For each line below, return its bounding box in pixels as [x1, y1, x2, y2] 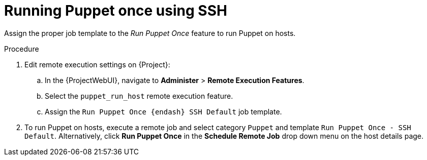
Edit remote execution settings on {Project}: [24, 60, 170, 69]
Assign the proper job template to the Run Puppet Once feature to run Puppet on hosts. [4, 28, 296, 37]
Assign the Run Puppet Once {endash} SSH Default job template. [45, 107, 282, 116]
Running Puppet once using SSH [4, 2, 227, 19]
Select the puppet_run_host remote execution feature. [45, 91, 233, 100]
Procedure [4, 44, 39, 53]
